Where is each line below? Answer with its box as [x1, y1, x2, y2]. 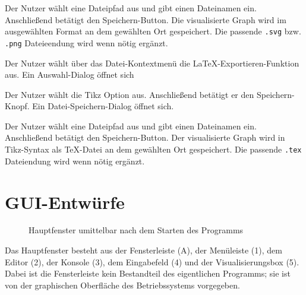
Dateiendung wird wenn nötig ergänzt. [5, 154, 145, 167]
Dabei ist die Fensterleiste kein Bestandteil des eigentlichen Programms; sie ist [5, 267, 291, 280]
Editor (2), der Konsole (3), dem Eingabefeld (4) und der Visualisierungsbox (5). [5, 255, 299, 268]
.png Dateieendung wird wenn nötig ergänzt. [5, 36, 168, 49]
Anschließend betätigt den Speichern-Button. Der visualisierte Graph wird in [5, 131, 285, 144]
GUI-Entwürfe [5, 189, 125, 214]
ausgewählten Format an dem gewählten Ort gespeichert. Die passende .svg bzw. [5, 25, 301, 37]
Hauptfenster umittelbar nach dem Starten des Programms [29, 224, 244, 236]
